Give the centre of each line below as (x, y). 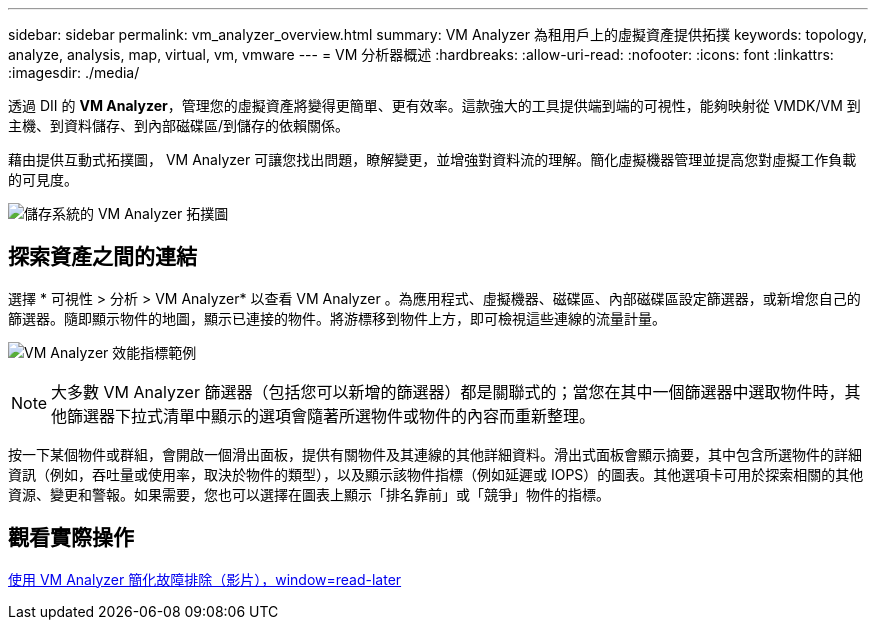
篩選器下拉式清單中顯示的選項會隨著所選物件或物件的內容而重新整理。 (331, 415)
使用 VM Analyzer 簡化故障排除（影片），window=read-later (205, 579)
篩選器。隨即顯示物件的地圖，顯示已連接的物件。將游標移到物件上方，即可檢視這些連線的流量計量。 (337, 318)
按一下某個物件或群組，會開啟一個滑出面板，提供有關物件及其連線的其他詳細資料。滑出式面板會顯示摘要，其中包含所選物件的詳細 (435, 454)
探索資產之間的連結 (102, 257)
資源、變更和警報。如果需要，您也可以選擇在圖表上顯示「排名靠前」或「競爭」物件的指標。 (309, 494)
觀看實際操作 (71, 538)
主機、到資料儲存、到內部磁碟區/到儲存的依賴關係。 (179, 125)
